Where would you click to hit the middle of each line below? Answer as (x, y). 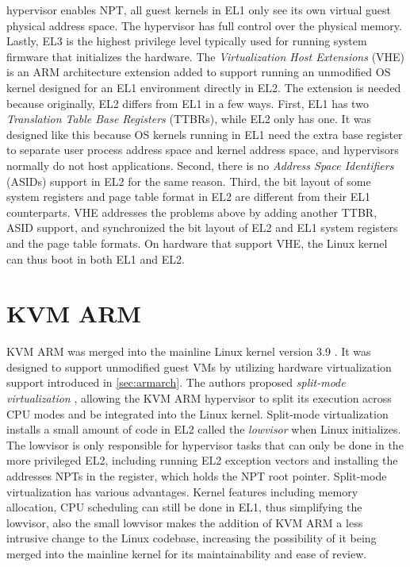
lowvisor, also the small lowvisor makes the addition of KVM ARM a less (185, 522)
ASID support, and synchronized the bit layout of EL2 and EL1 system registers (202, 228)
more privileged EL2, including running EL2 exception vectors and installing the (202, 460)
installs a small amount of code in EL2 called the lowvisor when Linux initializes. (204, 429)
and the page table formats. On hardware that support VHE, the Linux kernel (197, 243)
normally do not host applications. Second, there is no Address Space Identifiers (200, 165)
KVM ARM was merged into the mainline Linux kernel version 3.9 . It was (189, 351)
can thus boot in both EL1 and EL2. (96, 258)
